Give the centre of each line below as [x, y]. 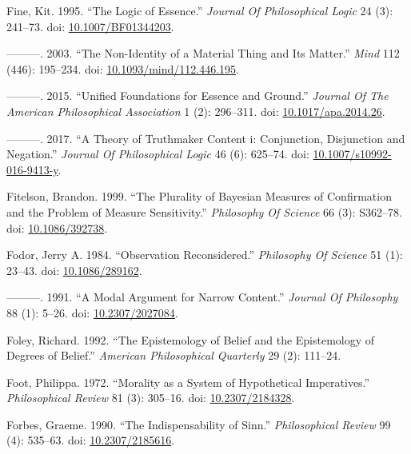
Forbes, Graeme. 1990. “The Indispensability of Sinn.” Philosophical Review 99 [199, 424]
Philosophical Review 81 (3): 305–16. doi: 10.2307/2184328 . [151, 398]
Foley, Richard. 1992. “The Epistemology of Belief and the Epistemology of [191, 339]
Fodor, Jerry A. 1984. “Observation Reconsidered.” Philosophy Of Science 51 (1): [205, 255]
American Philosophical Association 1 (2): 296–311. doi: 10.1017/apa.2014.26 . [196, 111]
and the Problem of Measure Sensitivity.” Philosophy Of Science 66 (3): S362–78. [204, 211]
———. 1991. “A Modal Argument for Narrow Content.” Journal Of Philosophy [202, 297]
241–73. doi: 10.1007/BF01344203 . [90, 26]
